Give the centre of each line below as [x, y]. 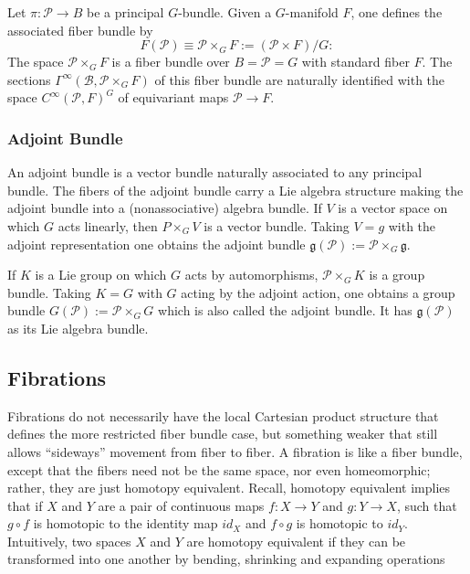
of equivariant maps [173, 97]
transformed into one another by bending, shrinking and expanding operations [226, 559]
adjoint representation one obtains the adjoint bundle [157, 244]
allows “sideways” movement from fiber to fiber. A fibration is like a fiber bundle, [235, 451]
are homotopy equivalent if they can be [296, 541]
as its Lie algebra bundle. [78, 328]
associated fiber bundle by [80, 30]
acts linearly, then [108, 225]
